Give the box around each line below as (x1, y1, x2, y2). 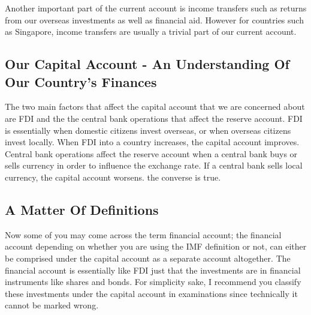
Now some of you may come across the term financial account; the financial (5, 228, 282, 241)
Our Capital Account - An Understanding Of (5, 55, 289, 73)
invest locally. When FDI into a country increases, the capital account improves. (5, 136, 300, 148)
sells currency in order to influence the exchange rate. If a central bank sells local (5, 159, 303, 172)
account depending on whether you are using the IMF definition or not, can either (5, 240, 307, 253)
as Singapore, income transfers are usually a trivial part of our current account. (5, 25, 297, 38)
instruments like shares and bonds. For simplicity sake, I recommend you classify (5, 275, 301, 288)
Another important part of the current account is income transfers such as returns (5, 2, 307, 14)
